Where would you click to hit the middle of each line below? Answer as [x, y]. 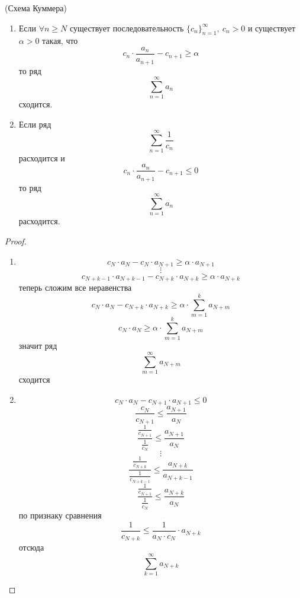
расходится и [42, 158]
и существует [272, 28]
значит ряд [38, 346]
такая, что [60, 41]
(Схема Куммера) [36, 8]
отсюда [31, 547]
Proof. [16, 241]
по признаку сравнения [60, 515]
